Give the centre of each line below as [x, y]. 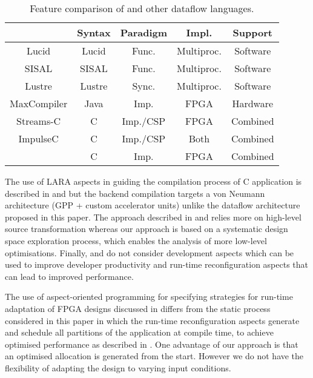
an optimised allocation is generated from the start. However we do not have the [154, 356]
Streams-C [39, 121]
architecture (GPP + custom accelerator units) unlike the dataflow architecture [153, 205]
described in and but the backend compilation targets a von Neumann [135, 193]
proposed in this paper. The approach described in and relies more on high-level [153, 217]
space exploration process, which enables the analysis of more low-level [136, 240]
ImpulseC [38, 138]
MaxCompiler [39, 103]
